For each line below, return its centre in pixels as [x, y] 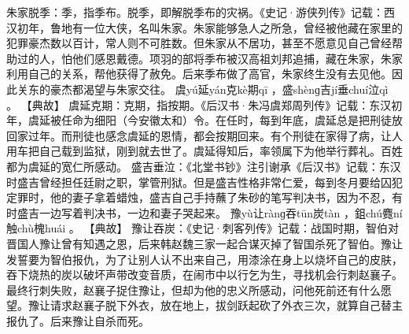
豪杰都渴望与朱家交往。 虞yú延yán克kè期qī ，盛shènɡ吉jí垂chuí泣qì [219, 89]
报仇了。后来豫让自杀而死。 [78, 320]
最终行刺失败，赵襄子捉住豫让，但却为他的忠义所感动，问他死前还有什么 [193, 289]
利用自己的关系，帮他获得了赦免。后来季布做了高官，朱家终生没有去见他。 [199, 74]
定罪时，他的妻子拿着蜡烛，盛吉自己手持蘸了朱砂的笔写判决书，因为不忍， [199, 197]
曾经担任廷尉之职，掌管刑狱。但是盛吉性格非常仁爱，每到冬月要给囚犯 [221, 182]
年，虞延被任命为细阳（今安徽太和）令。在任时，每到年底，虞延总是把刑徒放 [204, 120]
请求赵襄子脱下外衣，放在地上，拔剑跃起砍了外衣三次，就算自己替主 [226, 305]
